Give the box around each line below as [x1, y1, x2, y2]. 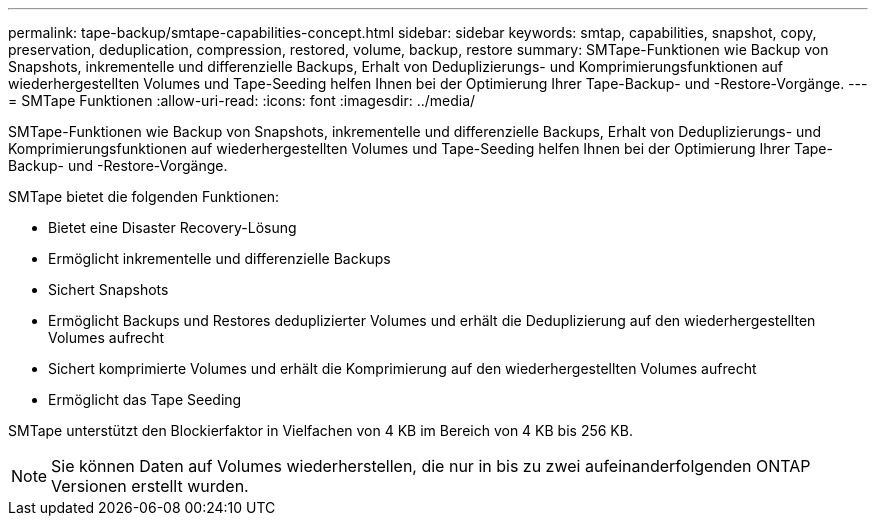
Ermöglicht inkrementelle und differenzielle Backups [48, 250, 391, 267]
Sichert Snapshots [48, 281, 169, 298]
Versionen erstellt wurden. [51, 476, 249, 496]
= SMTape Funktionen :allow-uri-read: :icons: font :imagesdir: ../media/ [8, 92, 476, 109]
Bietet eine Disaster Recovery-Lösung [48, 219, 297, 236]
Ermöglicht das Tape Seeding [48, 391, 242, 408]
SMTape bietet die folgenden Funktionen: [8, 188, 280, 205]
